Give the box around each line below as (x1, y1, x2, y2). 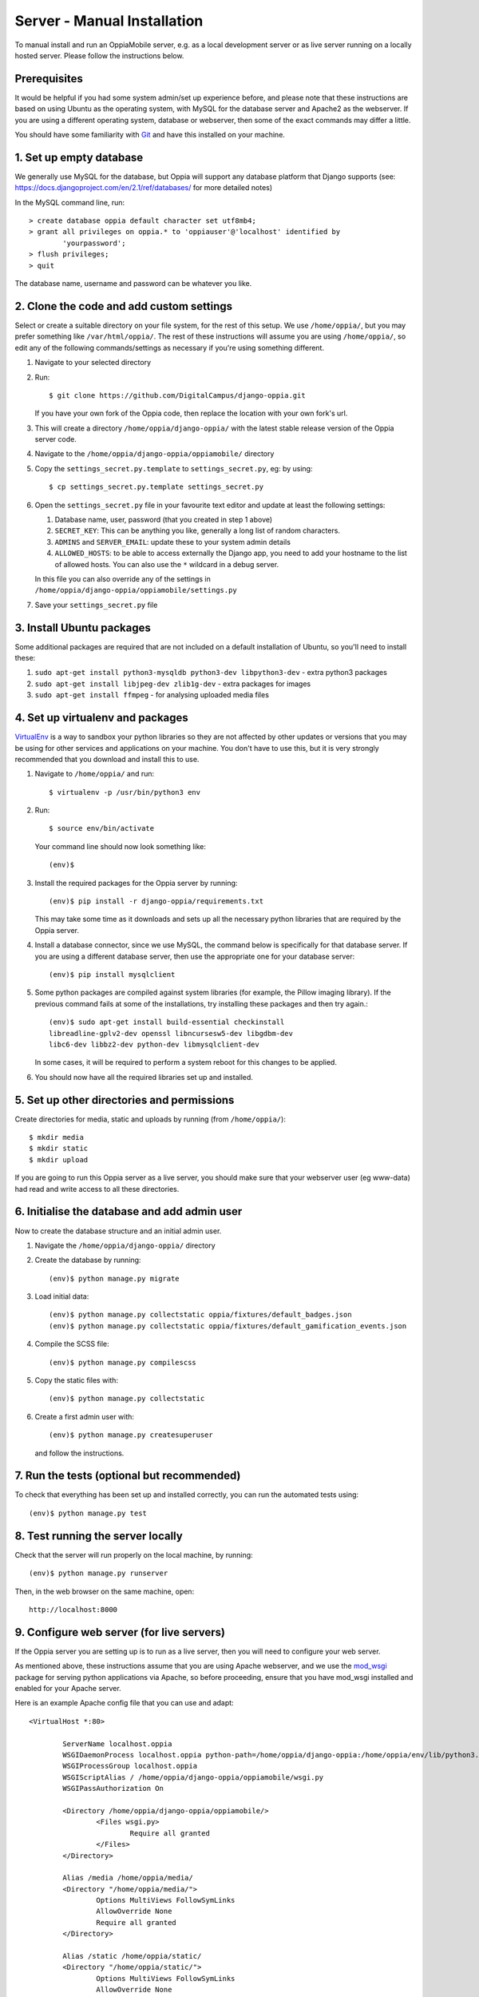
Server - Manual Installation (14, 12, 204, 30)
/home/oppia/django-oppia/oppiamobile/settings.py (34, 586, 237, 595)
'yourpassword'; (62, 238, 126, 248)
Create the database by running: (34, 1255, 141, 1265)
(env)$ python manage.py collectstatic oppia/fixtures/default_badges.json (49, 1310, 352, 1320)
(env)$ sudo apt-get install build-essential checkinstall (49, 1018, 285, 1026)
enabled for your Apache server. (14, 1684, 121, 1693)
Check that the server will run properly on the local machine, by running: (14, 1550, 253, 1559)
